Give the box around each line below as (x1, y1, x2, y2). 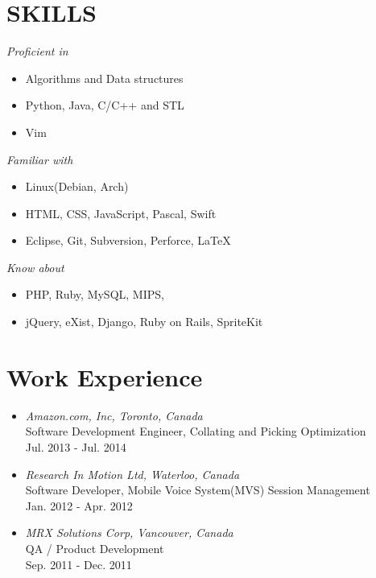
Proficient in (6, 43, 68, 60)
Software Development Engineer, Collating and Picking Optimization (25, 423, 366, 440)
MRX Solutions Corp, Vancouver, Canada (25, 524, 233, 541)
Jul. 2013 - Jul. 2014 (25, 438, 126, 455)
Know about (6, 258, 64, 275)
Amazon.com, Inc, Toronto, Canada (25, 407, 203, 423)
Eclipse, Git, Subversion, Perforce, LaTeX (25, 232, 231, 249)
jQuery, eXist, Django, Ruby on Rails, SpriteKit (25, 313, 263, 330)
